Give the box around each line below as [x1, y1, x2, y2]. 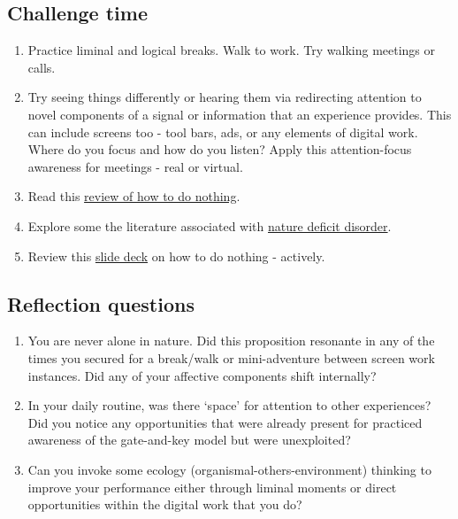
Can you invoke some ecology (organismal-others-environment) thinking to [27, 460, 431, 478]
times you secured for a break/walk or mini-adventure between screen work [27, 348, 435, 367]
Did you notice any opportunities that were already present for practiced [27, 413, 423, 431]
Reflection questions [7, 290, 195, 317]
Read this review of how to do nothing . [27, 187, 240, 205]
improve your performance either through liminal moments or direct [27, 477, 397, 496]
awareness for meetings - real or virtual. [27, 157, 243, 175]
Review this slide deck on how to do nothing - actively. [27, 246, 325, 265]
